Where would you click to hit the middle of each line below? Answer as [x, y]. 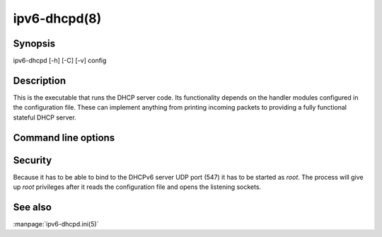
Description [40, 80]
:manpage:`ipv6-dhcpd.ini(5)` [56, 224]
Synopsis [34, 44]
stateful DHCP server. [45, 117]
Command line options [64, 138]
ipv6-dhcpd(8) [57, 18]
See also [33, 207]
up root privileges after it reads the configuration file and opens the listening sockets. [137, 187]
